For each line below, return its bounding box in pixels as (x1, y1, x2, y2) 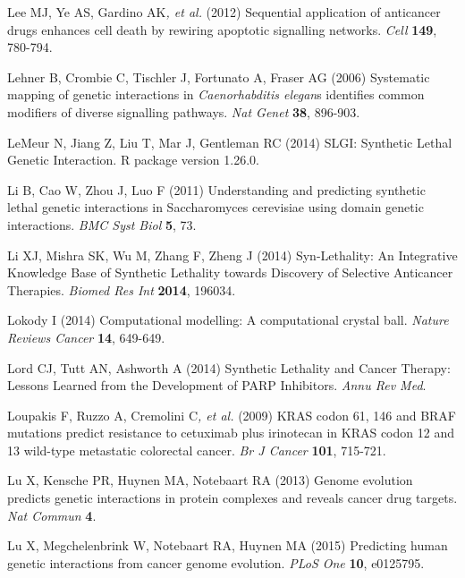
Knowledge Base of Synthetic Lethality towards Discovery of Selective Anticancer (7, 263, 453, 282)
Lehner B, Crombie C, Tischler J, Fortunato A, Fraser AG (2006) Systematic (7, 67, 430, 86)
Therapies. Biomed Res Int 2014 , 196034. (7, 280, 236, 299)
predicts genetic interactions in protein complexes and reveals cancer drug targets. (7, 489, 458, 507)
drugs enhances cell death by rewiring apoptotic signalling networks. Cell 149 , (7, 20, 437, 38)
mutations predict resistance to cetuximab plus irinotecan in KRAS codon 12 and (7, 423, 454, 442)
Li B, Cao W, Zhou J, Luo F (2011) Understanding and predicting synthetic (7, 180, 426, 199)
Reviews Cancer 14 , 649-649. (7, 327, 165, 346)
